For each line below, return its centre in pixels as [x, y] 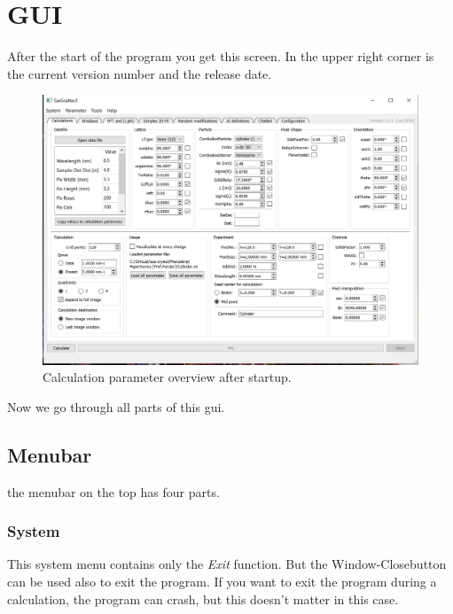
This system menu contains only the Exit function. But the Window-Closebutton [227, 564]
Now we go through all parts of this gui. [116, 406]
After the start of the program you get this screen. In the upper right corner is [221, 56]
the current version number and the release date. [140, 73]
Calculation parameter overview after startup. [167, 377]
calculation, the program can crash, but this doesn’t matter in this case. [203, 598]
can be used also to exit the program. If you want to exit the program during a [222, 582]
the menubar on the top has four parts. [113, 491]
